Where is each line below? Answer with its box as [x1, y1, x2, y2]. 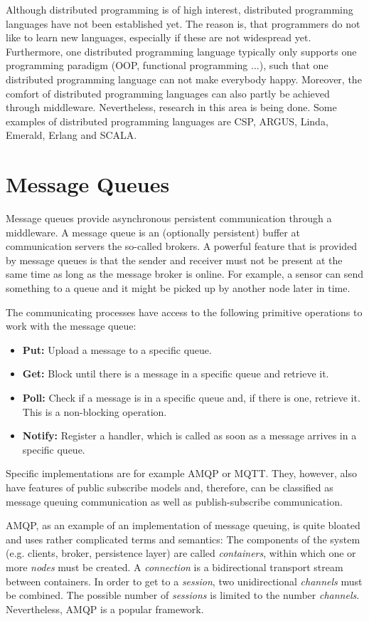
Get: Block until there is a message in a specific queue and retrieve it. [22, 366, 329, 381]
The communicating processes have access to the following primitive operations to [6, 304, 363, 319]
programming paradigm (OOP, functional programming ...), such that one [6, 58, 328, 73]
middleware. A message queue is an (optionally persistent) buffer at [6, 224, 300, 239]
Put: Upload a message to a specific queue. [22, 342, 212, 357]
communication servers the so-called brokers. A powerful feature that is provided [6, 239, 358, 254]
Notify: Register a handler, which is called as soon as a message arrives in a [22, 428, 357, 443]
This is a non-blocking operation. [22, 404, 167, 419]
